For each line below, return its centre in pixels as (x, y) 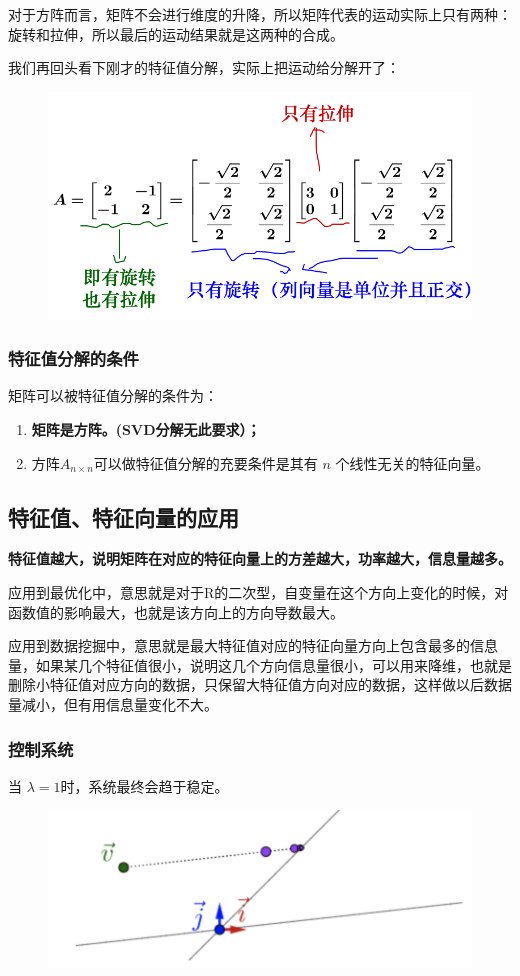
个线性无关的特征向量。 (412, 462)
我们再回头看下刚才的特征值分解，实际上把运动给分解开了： (204, 67)
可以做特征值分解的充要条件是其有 (205, 462)
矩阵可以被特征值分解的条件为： (113, 395)
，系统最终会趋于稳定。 (151, 785)
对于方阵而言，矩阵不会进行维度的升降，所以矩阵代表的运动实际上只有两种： (260, 14)
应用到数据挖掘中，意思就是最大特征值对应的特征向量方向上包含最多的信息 (253, 645)
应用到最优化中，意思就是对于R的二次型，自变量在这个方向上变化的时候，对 (258, 592)
